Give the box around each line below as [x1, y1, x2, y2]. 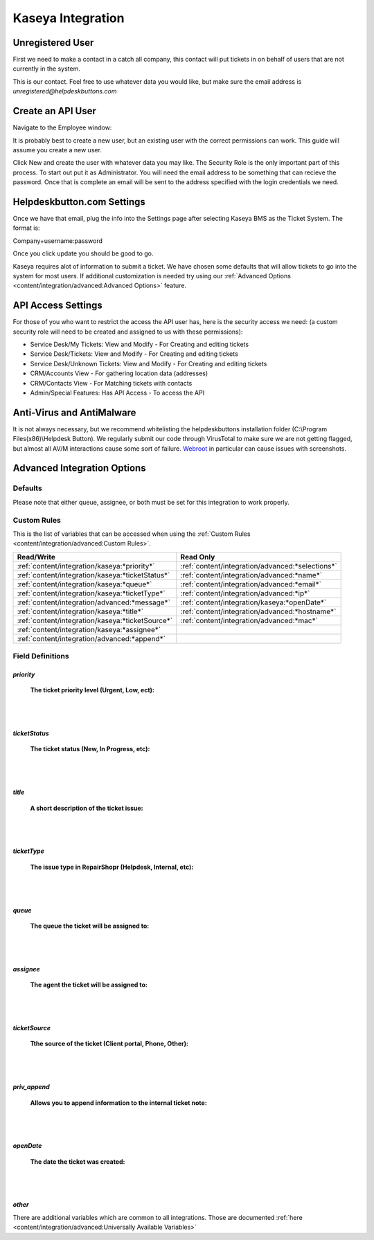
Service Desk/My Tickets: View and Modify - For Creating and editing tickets [30, 340, 249, 349]
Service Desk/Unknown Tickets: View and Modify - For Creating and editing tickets [30, 359, 267, 368]
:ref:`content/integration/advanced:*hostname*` [180, 606, 337, 616]
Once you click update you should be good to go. [12, 249, 154, 258]
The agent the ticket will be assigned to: [30, 980, 148, 989]
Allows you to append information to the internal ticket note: [30, 1098, 207, 1107]
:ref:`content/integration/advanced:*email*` [180, 579, 322, 588]
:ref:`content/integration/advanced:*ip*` [180, 588, 310, 598]
